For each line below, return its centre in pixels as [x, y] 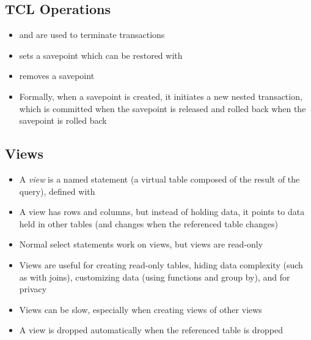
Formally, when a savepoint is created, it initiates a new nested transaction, [161, 96]
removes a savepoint [57, 76]
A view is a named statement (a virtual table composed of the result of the [159, 179]
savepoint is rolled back [63, 120]
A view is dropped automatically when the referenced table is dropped [151, 330]
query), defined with [57, 191]
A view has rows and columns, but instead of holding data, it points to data [162, 212]
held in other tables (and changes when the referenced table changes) [148, 223]
